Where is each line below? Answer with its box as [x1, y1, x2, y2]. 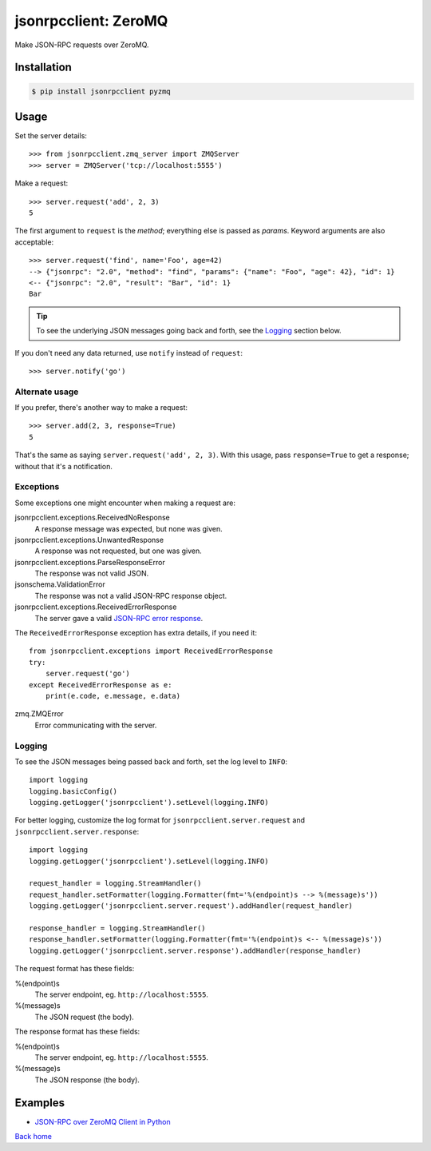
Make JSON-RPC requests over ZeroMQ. [14, 40, 149, 50]
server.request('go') [45, 669, 131, 679]
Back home [14, 1131, 52, 1141]
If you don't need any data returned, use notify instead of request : [14, 348, 243, 357]
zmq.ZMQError [14, 709, 64, 719]
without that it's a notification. [14, 461, 113, 471]
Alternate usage [14, 386, 79, 397]
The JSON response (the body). [34, 1075, 140, 1085]
